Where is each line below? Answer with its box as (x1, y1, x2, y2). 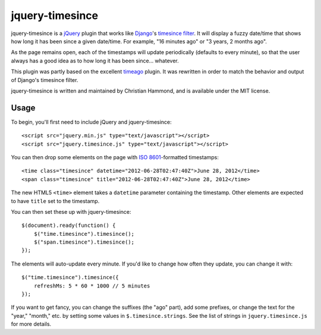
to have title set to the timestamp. (11, 197, 100, 204)
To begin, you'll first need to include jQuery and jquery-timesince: (11, 118, 172, 125)
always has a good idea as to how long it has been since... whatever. (11, 57, 179, 64)
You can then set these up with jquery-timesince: (11, 208, 131, 215)
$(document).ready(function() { (21, 222, 116, 229)
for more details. (11, 321, 52, 328)
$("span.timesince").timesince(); (33, 239, 135, 246)
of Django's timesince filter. (11, 76, 78, 83)
